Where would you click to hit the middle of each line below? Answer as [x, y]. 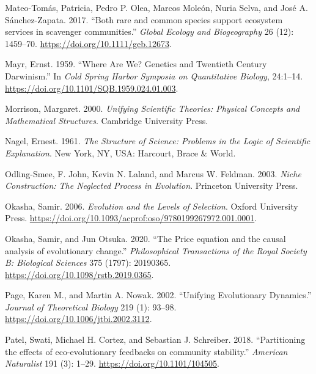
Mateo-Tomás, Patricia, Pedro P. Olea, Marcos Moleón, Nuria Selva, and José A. [156, 7]
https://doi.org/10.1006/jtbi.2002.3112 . [79, 319]
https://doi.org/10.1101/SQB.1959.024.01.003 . [92, 88]
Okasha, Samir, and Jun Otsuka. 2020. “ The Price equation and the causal [145, 238]
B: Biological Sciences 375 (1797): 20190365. [88, 262]
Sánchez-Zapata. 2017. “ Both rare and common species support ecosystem [144, 19]
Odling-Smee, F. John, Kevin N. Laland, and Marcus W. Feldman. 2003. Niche [153, 173]
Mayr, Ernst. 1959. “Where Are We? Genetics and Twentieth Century [136, 64]
